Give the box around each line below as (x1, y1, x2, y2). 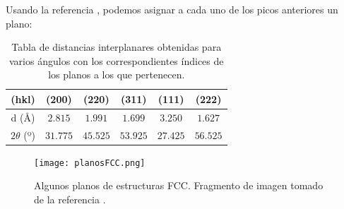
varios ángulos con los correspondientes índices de (9, 53, 224, 68)
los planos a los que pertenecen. (48, 67, 185, 82)
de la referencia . (34, 192, 106, 206)
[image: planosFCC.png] (34, 157, 146, 168)
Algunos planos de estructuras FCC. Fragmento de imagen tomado (34, 178, 324, 193)
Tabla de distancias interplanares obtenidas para (11, 40, 222, 54)
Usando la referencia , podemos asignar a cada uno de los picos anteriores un (6, 2, 338, 16)
